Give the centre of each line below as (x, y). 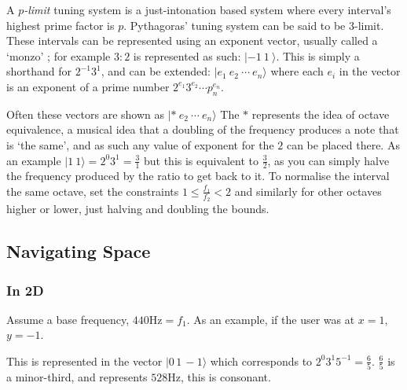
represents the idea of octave (321, 114)
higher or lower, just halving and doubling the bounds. (138, 209)
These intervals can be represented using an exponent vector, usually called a (192, 40)
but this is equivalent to (201, 160)
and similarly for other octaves (308, 191)
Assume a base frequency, (68, 319)
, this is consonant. (226, 377)
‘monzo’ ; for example (59, 55)
